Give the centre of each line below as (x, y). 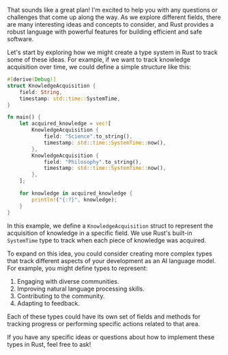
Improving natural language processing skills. (81, 289)
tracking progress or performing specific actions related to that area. (103, 323)
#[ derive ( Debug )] (32, 79)
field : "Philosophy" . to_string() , (92, 162)
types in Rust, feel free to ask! (49, 344)
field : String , (41, 92)
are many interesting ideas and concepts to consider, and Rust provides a (110, 24)
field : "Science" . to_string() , (88, 136)
